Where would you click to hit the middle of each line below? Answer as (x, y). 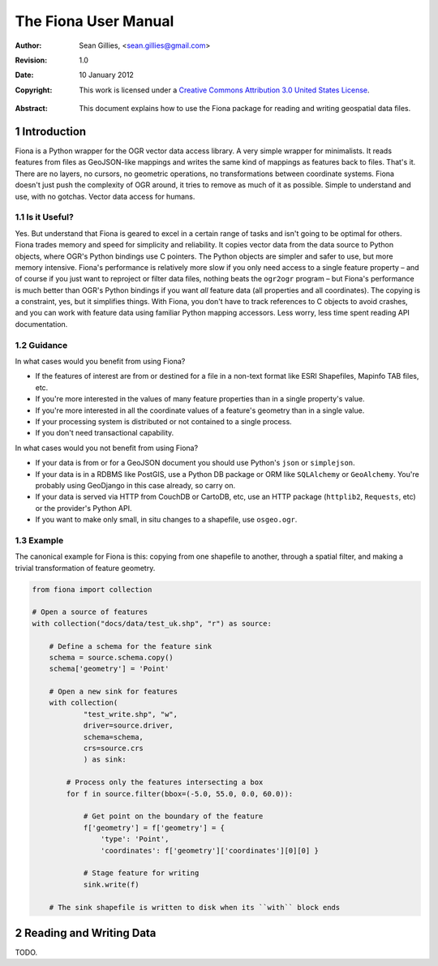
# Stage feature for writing (141, 873)
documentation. (41, 324)
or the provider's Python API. (84, 508)
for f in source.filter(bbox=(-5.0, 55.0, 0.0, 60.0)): (180, 794)
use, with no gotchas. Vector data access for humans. (105, 196)
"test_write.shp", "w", (131, 714)
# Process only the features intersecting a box (165, 782)
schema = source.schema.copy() (111, 657)
